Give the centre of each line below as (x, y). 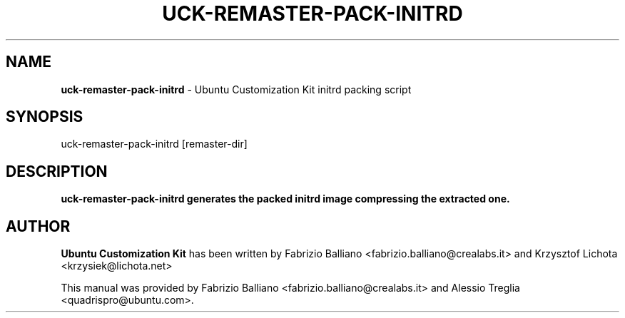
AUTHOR (38, 226)
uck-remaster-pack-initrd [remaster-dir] (154, 144)
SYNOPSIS (45, 117)
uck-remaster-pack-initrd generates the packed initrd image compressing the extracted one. (285, 199)
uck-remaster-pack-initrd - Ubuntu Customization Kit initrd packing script (236, 89)
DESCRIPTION (57, 171)
